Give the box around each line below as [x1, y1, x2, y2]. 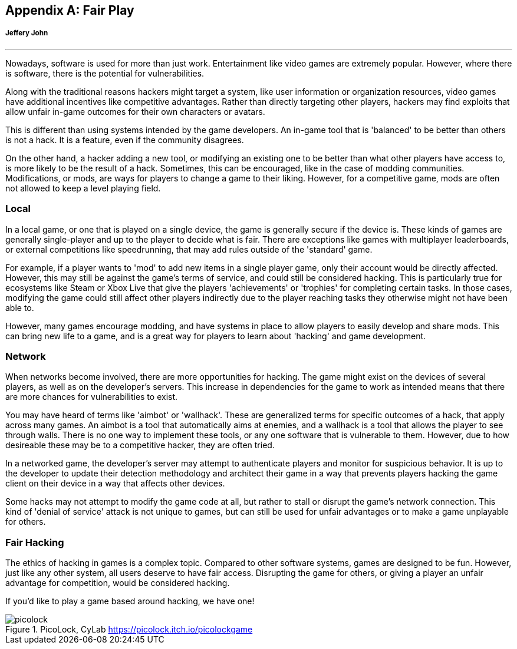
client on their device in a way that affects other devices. [5, 478, 225, 489]
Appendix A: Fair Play [5, 3, 134, 18]
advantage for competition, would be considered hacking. [5, 578, 230, 588]
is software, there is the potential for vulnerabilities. [5, 68, 205, 78]
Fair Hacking [5, 536, 64, 548]
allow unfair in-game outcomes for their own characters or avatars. [5, 106, 265, 117]
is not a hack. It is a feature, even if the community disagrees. [5, 134, 244, 145]
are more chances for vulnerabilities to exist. [5, 392, 178, 402]
